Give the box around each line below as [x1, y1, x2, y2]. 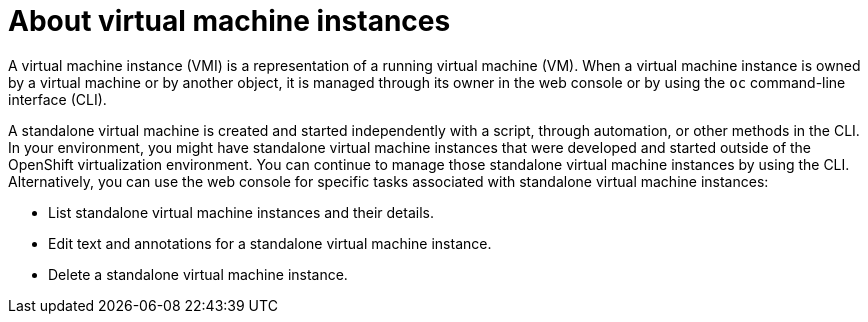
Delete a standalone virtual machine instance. [48, 265, 348, 283]
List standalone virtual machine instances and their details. [48, 203, 434, 221]
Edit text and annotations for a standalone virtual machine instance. [48, 234, 492, 252]
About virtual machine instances [8, 4, 451, 38]
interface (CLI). [8, 90, 107, 108]
